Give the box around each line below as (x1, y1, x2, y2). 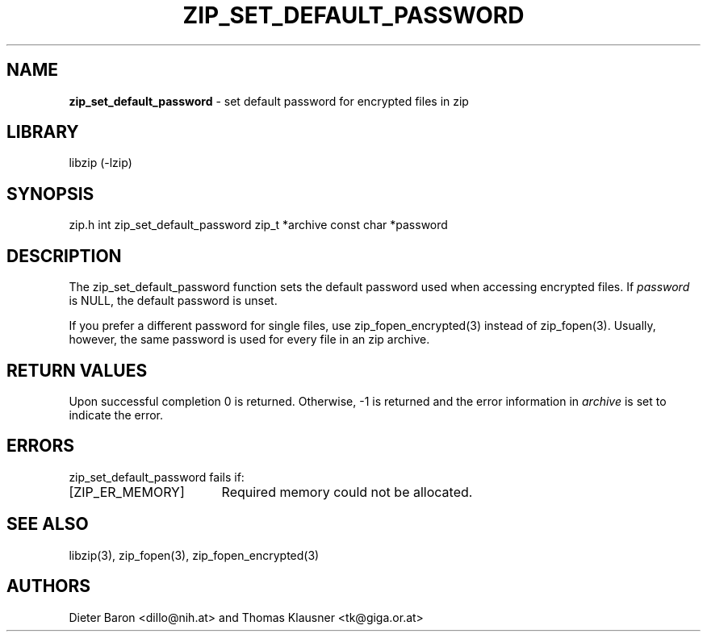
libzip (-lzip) (69, 156, 132, 170)
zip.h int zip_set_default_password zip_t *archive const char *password (69, 218, 448, 232)
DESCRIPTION (6, 245, 122, 266)
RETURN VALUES (6, 360, 148, 381)
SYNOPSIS (6, 183, 94, 204)
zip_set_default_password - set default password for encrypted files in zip (69, 94, 469, 108)
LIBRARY (6, 122, 79, 143)
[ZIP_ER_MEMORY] (69, 483, 185, 500)
